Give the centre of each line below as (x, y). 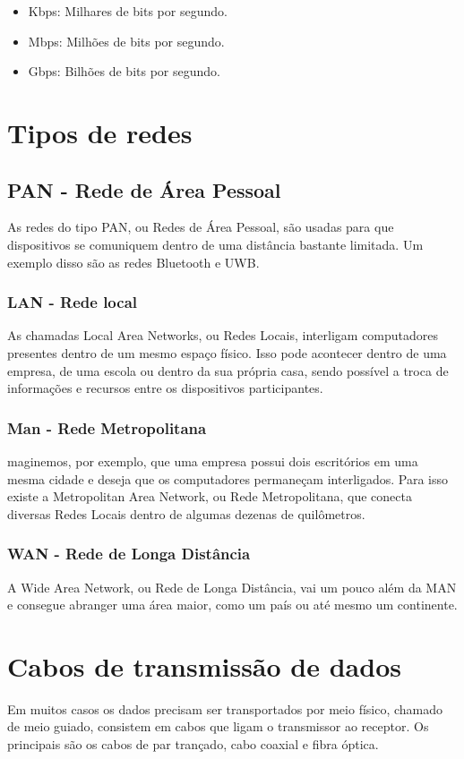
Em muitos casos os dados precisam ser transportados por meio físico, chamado (225, 708)
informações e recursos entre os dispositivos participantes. (165, 388)
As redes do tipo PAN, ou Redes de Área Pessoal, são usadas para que (201, 227)
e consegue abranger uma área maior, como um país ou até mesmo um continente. (232, 605)
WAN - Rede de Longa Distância (129, 554)
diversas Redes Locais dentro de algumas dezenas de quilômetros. (186, 513)
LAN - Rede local (73, 302)
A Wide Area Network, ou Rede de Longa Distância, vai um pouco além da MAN (232, 587)
